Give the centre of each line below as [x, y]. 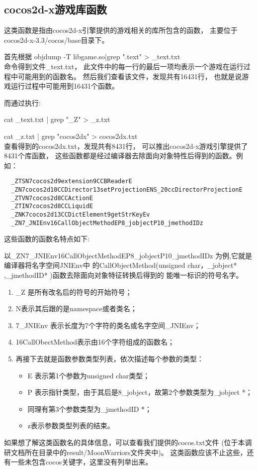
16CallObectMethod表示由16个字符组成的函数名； [95, 342]
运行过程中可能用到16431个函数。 [65, 86]
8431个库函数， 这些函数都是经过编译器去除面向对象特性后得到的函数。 [120, 156]
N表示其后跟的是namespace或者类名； [76, 308]
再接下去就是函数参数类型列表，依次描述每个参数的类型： [110, 359]
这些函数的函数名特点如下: [47, 239]
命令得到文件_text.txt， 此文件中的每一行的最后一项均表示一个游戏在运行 [124, 66]
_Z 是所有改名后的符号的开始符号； [74, 292]
